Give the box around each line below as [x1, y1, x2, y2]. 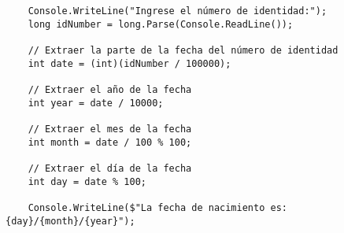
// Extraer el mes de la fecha [28, 123, 192, 135]
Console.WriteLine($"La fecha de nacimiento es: [28, 202, 287, 213]
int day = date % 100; [28, 176, 146, 187]
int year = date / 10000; [28, 97, 164, 109]
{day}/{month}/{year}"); [6, 215, 135, 227]
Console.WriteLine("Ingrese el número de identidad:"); [28, 6, 327, 17]
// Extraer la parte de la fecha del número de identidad [28, 44, 338, 56]
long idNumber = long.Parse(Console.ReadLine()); [28, 18, 294, 30]
